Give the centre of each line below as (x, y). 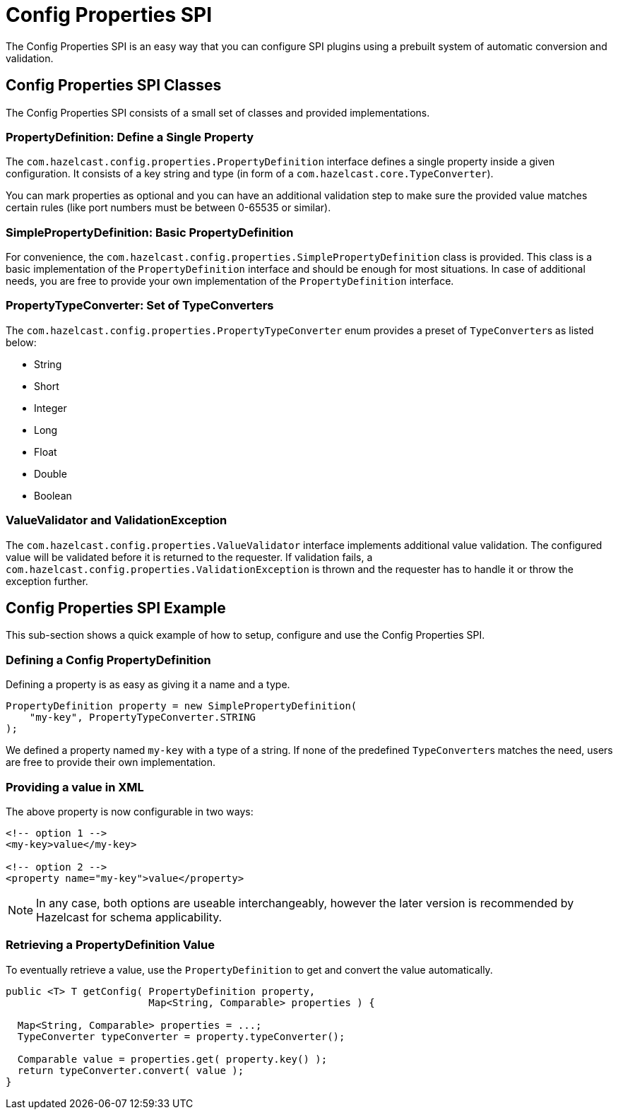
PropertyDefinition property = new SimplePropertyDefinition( (182, 706)
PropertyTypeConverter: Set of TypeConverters (140, 306)
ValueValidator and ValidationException (117, 520)
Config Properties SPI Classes (114, 85)
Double (50, 473)
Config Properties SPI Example (116, 608)
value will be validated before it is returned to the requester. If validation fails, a (189, 557)
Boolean (53, 495)
